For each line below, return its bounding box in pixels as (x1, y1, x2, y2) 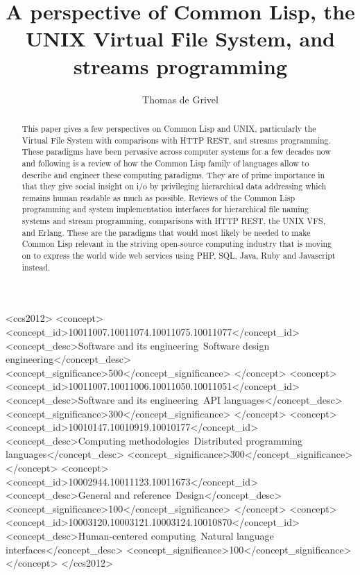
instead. (22, 261, 51, 273)
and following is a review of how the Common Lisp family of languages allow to (22, 157, 309, 169)
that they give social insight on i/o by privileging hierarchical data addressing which (22, 180, 327, 192)
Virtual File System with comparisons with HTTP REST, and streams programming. (22, 134, 331, 146)
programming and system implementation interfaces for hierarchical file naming (22, 203, 309, 215)
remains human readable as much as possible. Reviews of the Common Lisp (22, 191, 295, 203)
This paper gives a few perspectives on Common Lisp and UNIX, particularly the (22, 122, 316, 134)
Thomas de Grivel (142, 92, 218, 106)
